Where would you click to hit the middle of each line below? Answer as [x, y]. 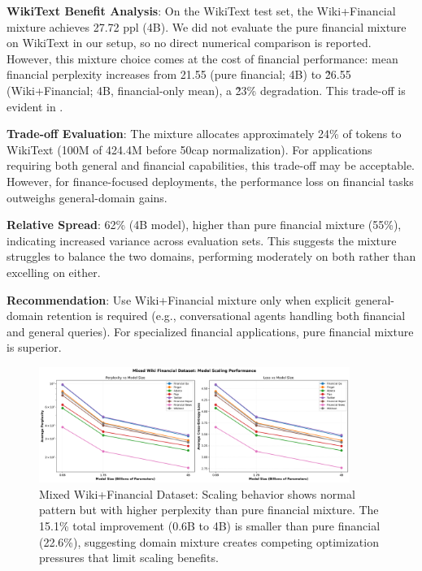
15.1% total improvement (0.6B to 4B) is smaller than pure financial [210, 526]
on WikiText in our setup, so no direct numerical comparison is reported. [189, 43]
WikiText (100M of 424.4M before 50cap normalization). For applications [189, 149]
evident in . [35, 106]
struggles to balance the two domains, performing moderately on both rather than [211, 256]
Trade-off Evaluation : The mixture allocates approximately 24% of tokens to [204, 134]
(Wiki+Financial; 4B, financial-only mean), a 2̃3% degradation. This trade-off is [206, 90]
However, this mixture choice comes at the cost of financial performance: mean [202, 58]
